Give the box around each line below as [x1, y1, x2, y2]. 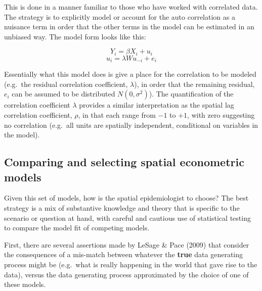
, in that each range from [78, 110, 156, 120]
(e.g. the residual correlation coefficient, [4, 78, 128, 89]
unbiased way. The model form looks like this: [4, 31, 146, 41]
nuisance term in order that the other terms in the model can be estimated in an [4, 21, 254, 32]
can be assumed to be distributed [12, 88, 115, 99]
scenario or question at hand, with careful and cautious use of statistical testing [4, 212, 251, 223]
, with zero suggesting [187, 110, 255, 120]
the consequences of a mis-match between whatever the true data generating [4, 249, 243, 260]
